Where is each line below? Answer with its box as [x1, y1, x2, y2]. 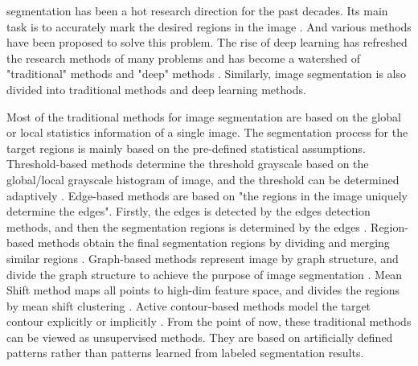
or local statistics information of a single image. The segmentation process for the [6, 124, 408, 141]
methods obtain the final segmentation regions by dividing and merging [37, 234, 390, 251]
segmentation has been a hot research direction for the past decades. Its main [6, 2, 388, 19]
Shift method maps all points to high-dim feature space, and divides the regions [6, 282, 400, 298]
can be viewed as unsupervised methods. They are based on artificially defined [6, 328, 393, 345]
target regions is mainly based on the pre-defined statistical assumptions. [6, 139, 366, 156]
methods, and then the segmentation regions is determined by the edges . [6, 218, 367, 235]
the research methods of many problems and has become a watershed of [6, 49, 360, 66]
